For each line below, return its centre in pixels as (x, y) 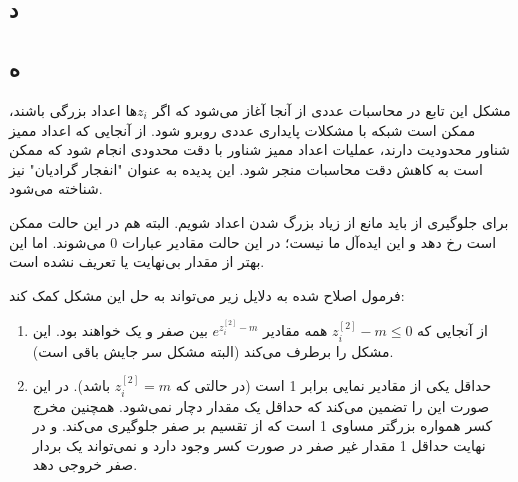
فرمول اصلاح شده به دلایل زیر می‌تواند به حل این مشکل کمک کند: (207, 294)
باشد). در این (71, 385)
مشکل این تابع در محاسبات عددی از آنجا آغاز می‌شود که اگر (331, 109)
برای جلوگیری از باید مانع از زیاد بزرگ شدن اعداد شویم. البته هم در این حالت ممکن (259, 221)
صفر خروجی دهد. (85, 464)
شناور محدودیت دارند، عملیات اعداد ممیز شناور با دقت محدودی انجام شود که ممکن (260, 149)
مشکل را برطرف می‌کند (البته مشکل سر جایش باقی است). (213, 350)
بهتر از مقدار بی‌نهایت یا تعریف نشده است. (137, 261)
